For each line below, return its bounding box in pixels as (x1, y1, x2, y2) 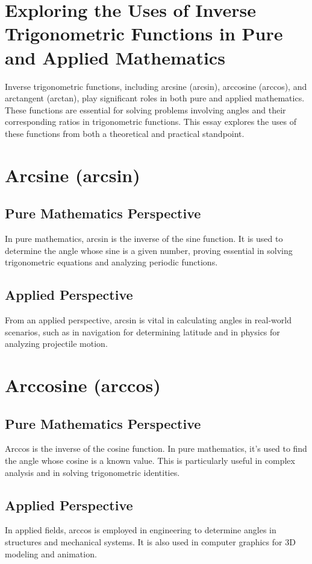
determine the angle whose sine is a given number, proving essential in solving (5, 244, 293, 256)
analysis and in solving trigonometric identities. (5, 466, 180, 478)
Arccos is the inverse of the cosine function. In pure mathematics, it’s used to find (5, 442, 307, 455)
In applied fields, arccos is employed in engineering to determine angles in (5, 524, 276, 536)
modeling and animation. (5, 547, 97, 560)
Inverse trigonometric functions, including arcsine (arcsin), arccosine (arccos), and (5, 80, 307, 92)
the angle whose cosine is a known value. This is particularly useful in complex (5, 454, 295, 466)
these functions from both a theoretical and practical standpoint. (5, 127, 245, 139)
